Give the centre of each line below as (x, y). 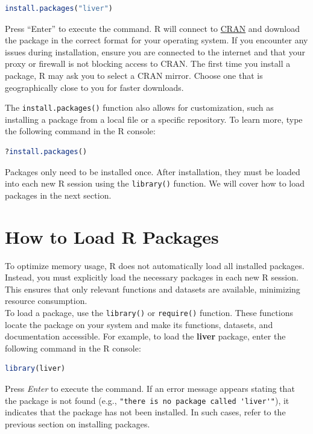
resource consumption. (46, 301)
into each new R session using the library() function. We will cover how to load (155, 183)
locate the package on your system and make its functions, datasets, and (139, 324)
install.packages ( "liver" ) (59, 8)
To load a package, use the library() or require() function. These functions (149, 312)
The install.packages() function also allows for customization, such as (139, 107)
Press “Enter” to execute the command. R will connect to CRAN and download (153, 28)
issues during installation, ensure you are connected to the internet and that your (155, 51)
